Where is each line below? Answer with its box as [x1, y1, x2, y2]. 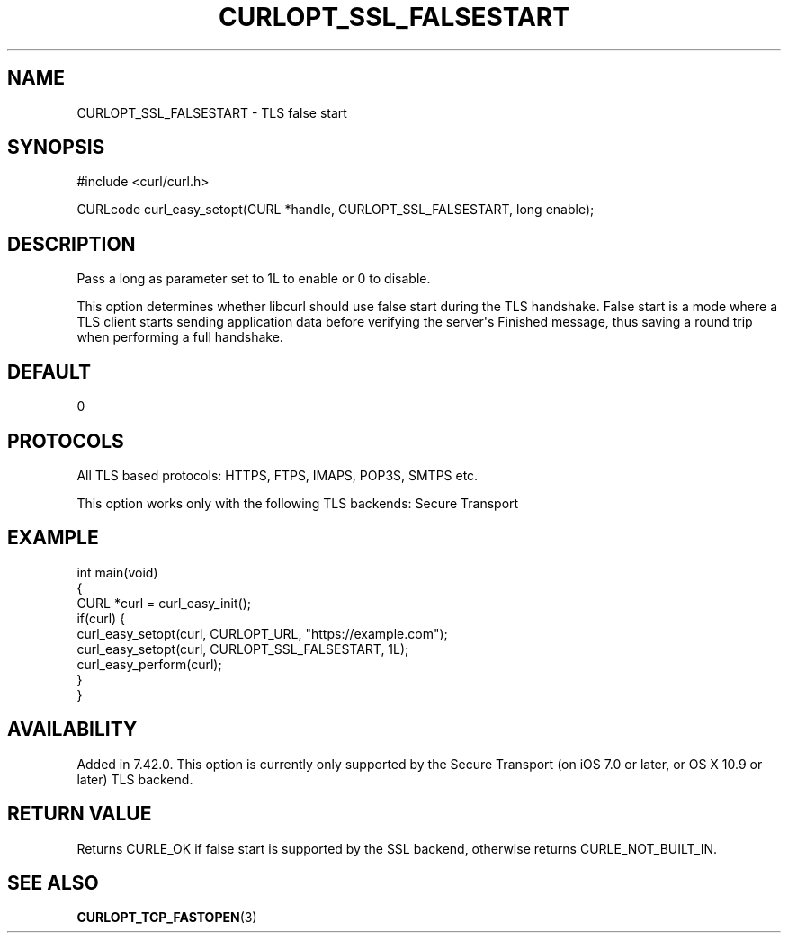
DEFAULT [7, 360, 91, 383]
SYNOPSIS [7, 136, 105, 159]
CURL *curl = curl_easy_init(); [76, 595, 251, 611]
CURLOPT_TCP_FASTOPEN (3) [76, 909, 257, 926]
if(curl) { [76, 610, 126, 626]
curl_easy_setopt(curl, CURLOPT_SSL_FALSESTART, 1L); [76, 640, 409, 657]
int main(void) [76, 564, 158, 580]
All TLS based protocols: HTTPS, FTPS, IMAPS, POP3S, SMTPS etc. [76, 467, 479, 483]
